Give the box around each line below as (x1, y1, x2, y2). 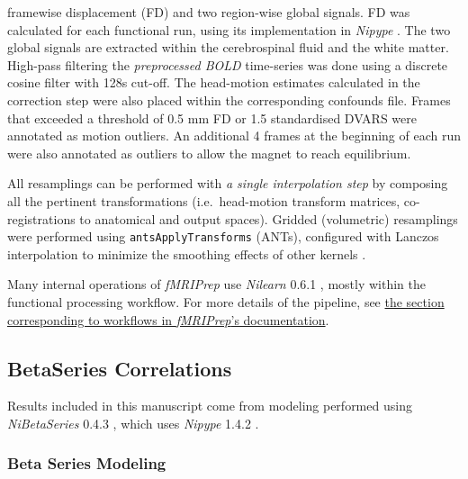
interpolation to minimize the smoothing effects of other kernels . (7, 244, 366, 263)
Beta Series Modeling (7, 452, 166, 474)
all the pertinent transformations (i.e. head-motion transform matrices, (7, 191, 400, 210)
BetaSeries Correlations (7, 354, 232, 382)
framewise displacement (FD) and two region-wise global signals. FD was (7, 3, 410, 21)
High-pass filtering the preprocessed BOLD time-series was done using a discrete (7, 55, 448, 74)
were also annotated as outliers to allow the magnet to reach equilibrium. (7, 143, 411, 162)
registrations (7, 209, 76, 228)
